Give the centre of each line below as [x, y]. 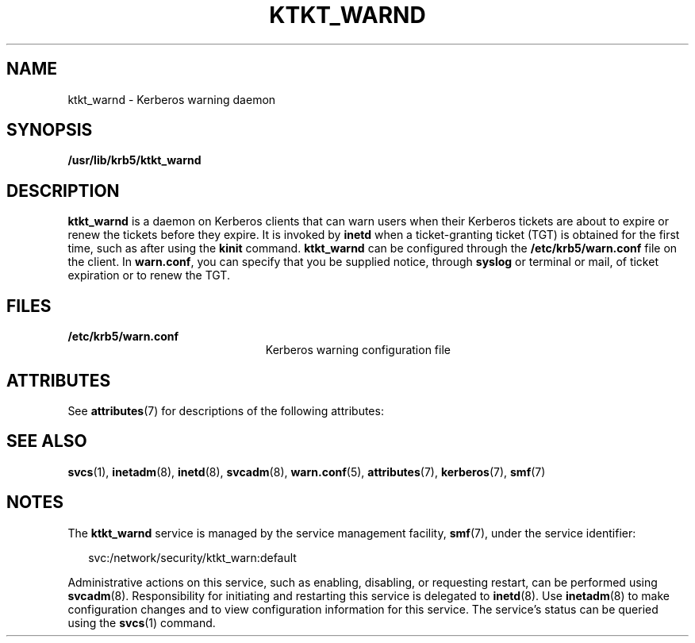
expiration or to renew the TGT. [149, 275]
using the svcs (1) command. [142, 622]
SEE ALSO [47, 441]
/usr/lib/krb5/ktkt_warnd [134, 160]
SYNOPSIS [50, 130]
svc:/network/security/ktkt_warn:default [192, 557]
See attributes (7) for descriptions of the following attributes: [226, 410]
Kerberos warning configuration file [358, 350]
